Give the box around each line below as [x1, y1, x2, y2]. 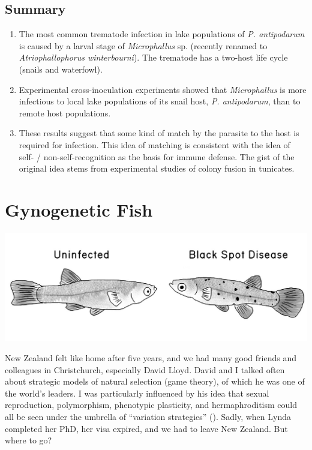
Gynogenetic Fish [5, 197, 153, 221]
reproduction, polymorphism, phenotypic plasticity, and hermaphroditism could [5, 398, 298, 411]
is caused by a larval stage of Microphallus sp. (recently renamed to [19, 39, 268, 52]
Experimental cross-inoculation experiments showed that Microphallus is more [19, 83, 307, 95]
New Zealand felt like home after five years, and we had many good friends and [5, 352, 296, 364]
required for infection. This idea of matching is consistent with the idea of [19, 138, 290, 151]
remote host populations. [19, 106, 111, 119]
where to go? [5, 434, 52, 446]
